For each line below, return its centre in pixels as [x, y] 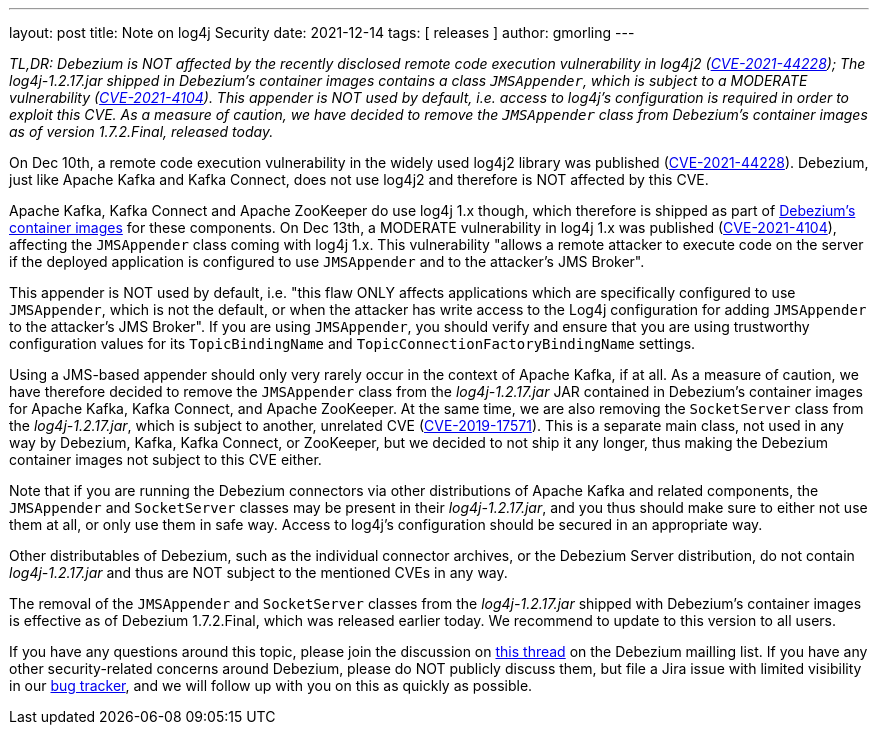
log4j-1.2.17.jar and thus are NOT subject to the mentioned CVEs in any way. [258, 572]
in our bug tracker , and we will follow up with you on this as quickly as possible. [271, 685]
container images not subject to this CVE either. [165, 459]
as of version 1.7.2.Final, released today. [141, 131]
